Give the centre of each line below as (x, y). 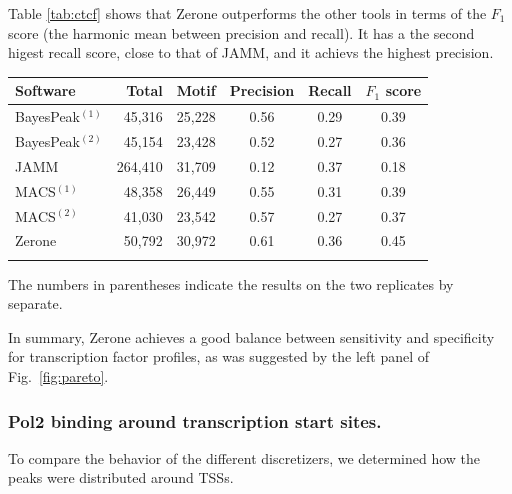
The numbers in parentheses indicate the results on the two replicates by (231, 283)
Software (45, 90)
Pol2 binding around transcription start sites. (195, 420)
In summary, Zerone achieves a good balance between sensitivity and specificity (251, 336)
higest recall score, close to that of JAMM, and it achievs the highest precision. (251, 52)
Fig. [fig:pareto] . (58, 376)
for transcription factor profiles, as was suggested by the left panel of (219, 356)
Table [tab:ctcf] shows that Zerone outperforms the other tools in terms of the (247, 13)
